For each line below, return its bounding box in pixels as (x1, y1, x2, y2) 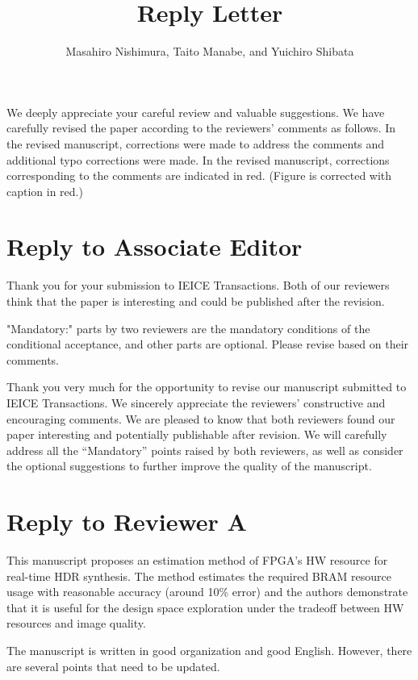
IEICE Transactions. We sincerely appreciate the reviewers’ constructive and (6, 394, 386, 411)
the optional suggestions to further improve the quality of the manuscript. (6, 457, 372, 474)
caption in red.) (6, 182, 83, 199)
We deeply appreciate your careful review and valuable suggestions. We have (6, 103, 385, 120)
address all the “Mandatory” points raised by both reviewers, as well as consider (6, 441, 403, 458)
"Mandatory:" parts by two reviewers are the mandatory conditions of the (6, 319, 370, 336)
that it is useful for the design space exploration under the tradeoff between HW (6, 599, 404, 615)
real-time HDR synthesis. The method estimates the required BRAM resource (6, 567, 391, 584)
